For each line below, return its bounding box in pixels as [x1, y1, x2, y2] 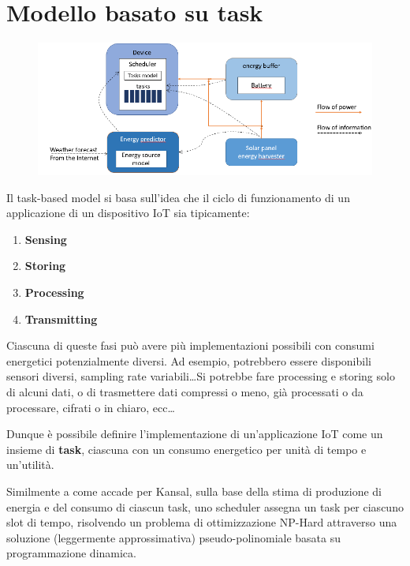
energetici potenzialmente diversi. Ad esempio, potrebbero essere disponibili [6, 352, 371, 369]
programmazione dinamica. [6, 545, 136, 561]
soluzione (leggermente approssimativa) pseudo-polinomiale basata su [6, 529, 341, 545]
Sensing [24, 231, 67, 247]
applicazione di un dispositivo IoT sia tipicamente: [6, 204, 250, 221]
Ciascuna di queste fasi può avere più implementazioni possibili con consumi [6, 337, 375, 354]
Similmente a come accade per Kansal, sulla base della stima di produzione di [6, 482, 382, 499]
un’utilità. [6, 456, 54, 473]
